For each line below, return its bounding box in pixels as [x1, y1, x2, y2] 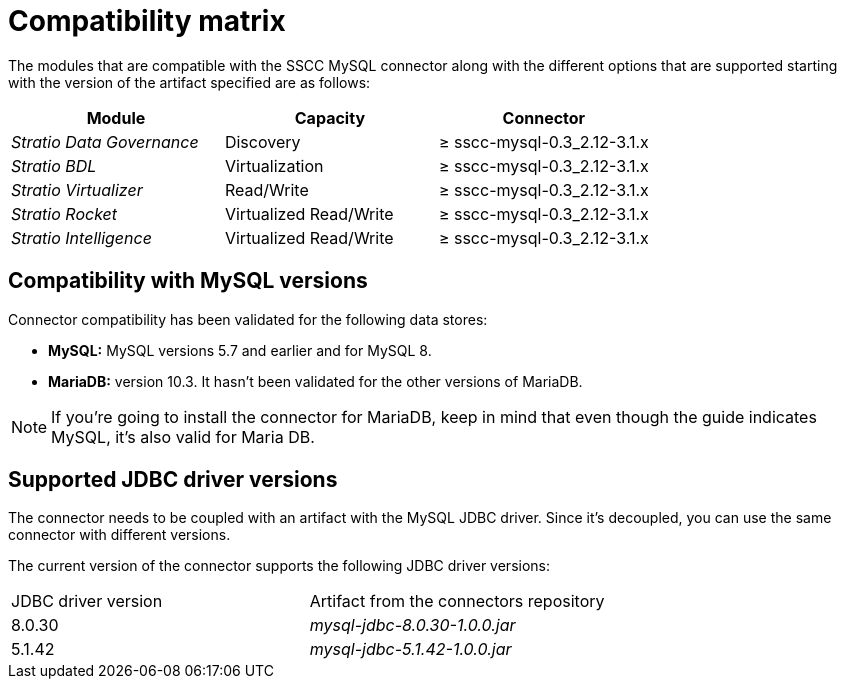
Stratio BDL [11, 155, 97, 176]
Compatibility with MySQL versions [8, 268, 368, 294]
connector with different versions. [8, 526, 231, 544]
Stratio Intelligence [11, 227, 152, 248]
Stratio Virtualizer [11, 179, 143, 200]
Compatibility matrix [8, 4, 286, 38]
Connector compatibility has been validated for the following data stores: [8, 310, 488, 328]
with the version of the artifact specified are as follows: [8, 73, 371, 91]
